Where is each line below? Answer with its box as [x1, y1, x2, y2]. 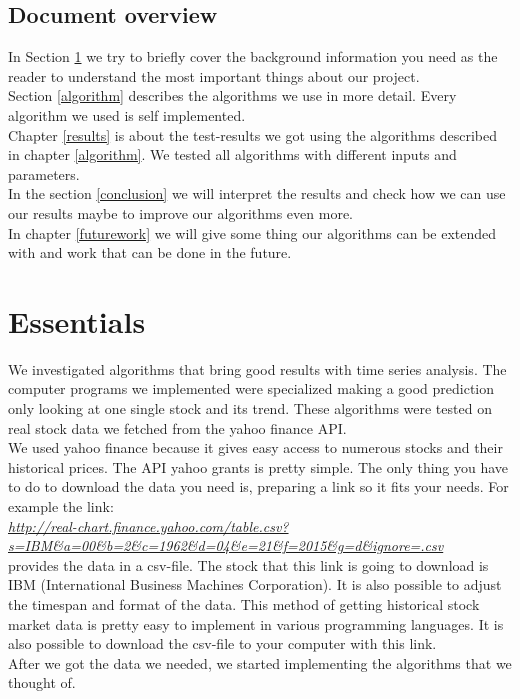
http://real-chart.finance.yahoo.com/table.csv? [8, 515, 289, 536]
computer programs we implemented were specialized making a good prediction [8, 378, 495, 399]
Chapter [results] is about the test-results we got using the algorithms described [8, 124, 497, 145]
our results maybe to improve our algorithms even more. [8, 202, 354, 223]
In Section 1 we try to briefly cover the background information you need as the [8, 46, 498, 67]
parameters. [8, 163, 80, 184]
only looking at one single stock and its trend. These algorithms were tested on [8, 398, 492, 419]
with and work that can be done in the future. [8, 242, 292, 263]
